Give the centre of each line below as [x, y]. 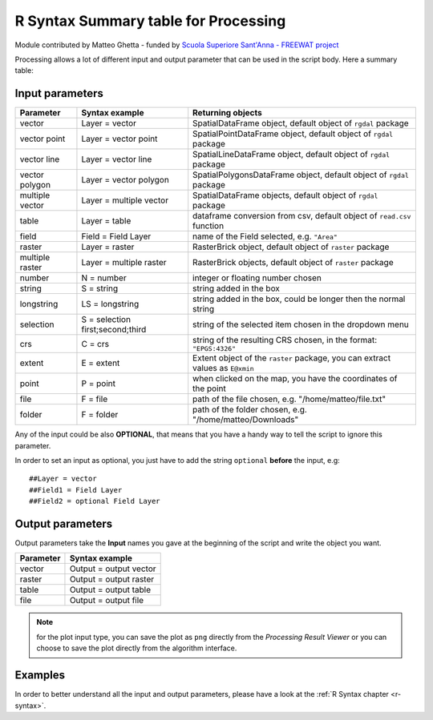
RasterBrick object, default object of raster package [291, 247]
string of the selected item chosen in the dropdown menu [301, 324]
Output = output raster [112, 579]
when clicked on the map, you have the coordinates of [295, 379]
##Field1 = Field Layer [76, 490]
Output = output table [110, 590]
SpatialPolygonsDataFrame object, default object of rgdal [301, 175]
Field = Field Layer [116, 236]
